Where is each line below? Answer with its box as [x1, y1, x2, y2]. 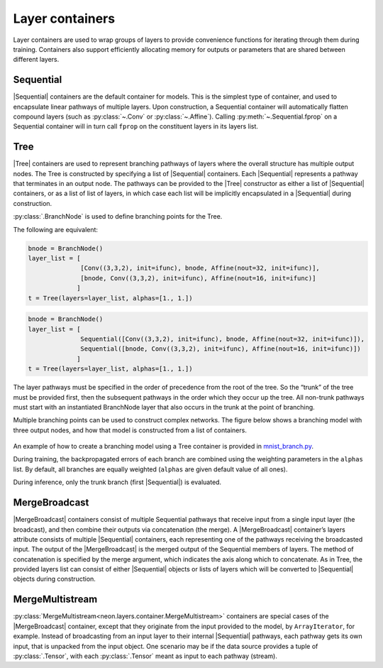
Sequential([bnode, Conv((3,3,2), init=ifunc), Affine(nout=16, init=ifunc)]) [80, 345, 361, 353]
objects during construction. [13, 575, 96, 584]
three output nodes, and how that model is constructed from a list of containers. [13, 426, 248, 434]
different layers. [13, 55, 60, 64]
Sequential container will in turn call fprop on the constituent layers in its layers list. [13, 122, 259, 131]
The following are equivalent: [13, 225, 99, 234]
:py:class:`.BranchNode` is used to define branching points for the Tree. [13, 212, 223, 221]
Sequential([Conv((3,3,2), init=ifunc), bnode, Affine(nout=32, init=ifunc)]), [80, 334, 365, 343]
